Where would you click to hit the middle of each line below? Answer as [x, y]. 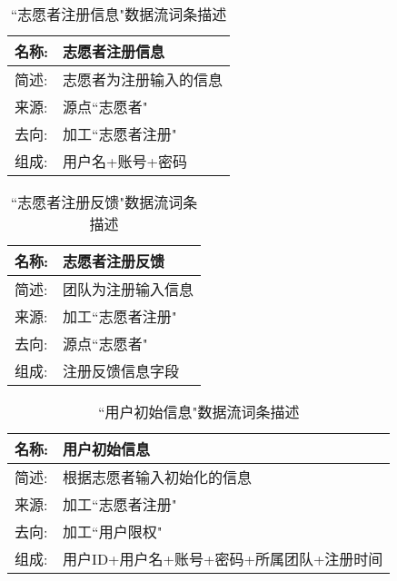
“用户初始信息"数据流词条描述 [198, 412]
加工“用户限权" [113, 532]
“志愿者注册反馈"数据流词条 [104, 202]
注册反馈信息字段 [121, 371]
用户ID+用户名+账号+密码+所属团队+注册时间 [223, 559]
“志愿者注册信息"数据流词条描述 [119, 14]
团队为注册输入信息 [129, 289]
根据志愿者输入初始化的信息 [158, 477]
